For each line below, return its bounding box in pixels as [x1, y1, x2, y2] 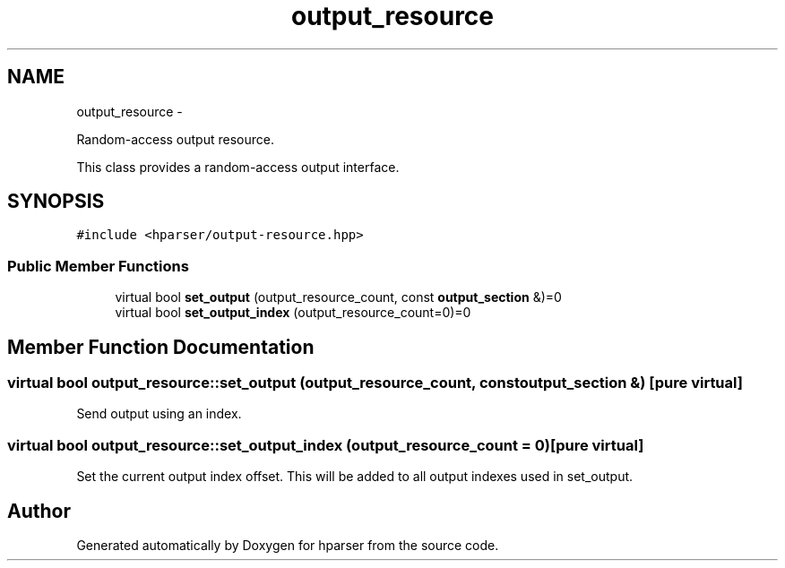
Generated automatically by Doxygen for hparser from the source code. [76, 538, 499, 553]
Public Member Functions [7, 256, 189, 275]
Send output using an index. [76, 406, 242, 422]
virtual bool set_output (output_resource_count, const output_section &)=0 [115, 289, 562, 306]
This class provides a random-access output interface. [76, 159, 400, 175]
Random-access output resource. [76, 131, 274, 147]
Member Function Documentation [7, 335, 315, 358]
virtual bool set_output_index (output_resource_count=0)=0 [115, 305, 471, 321]
